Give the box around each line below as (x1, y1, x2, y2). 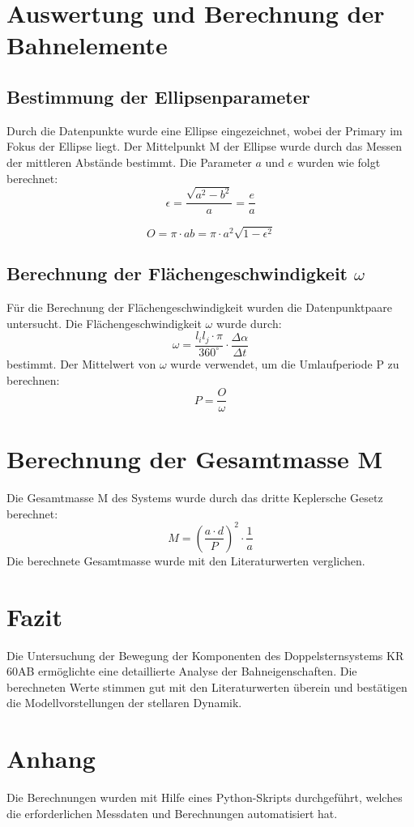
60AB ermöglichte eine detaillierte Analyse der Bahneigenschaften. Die (6, 663, 357, 680)
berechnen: (6, 371, 60, 388)
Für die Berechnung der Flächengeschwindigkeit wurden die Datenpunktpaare (6, 299, 393, 316)
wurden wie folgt (297, 153, 381, 170)
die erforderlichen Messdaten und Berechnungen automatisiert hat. (6, 804, 338, 821)
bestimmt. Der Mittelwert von (6, 355, 156, 372)
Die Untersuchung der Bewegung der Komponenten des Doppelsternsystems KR (6, 646, 404, 663)
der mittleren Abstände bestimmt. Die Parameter (6, 153, 252, 170)
